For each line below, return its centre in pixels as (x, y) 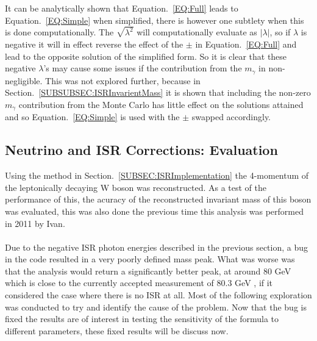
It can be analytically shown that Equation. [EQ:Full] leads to (122, 8)
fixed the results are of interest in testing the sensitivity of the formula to (142, 319)
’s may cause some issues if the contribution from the (143, 68)
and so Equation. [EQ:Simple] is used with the (92, 117)
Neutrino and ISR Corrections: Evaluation (141, 150)
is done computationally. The (59, 32)
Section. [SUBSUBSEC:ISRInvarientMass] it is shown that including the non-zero (158, 92)
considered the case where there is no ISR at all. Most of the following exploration (158, 295)
